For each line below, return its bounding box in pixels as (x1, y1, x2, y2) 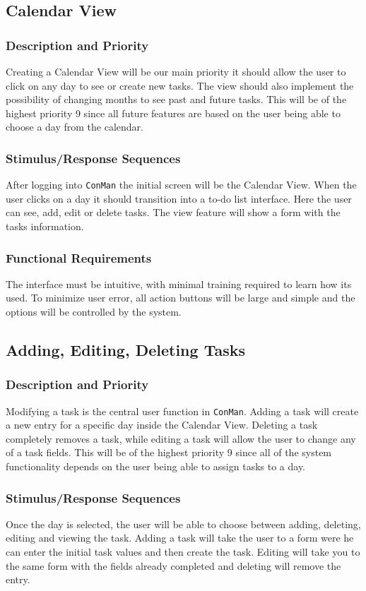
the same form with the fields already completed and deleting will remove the (6, 558, 341, 573)
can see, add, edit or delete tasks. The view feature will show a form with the (6, 205, 341, 220)
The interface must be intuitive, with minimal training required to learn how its (6, 276, 352, 291)
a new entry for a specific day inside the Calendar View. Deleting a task (6, 417, 318, 432)
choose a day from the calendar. (6, 119, 143, 134)
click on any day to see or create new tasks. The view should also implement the (6, 78, 354, 92)
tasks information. (6, 219, 84, 234)
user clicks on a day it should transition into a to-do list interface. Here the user (6, 191, 352, 205)
